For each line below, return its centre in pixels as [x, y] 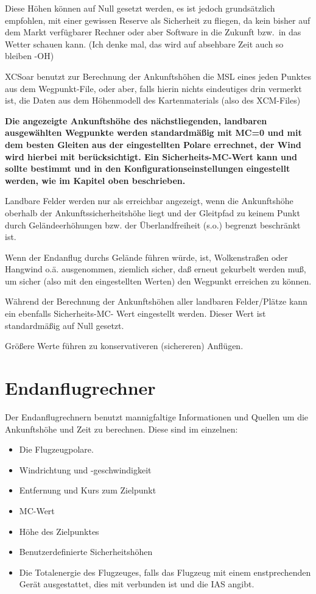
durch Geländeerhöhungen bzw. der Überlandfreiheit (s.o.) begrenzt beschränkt [153, 225]
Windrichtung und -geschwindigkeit [85, 469]
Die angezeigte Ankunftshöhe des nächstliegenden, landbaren [136, 120]
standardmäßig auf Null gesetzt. [65, 325]
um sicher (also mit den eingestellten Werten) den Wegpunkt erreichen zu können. [158, 281]
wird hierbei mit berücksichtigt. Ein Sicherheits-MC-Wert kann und [151, 156]
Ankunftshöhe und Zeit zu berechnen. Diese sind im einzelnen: [121, 429]
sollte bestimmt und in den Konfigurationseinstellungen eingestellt [148, 168]
